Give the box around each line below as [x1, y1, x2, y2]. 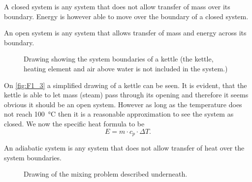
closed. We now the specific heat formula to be [4, 118, 145, 128]
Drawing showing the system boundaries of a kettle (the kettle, [24, 54, 214, 64]
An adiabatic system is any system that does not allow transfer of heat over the [4, 142, 245, 152]
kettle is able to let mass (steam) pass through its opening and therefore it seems [4, 90, 249, 100]
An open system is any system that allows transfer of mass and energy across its [4, 28, 247, 38]
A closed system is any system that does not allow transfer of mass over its [4, 1, 230, 11]
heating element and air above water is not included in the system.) [24, 63, 228, 73]
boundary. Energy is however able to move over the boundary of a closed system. [4, 11, 249, 21]
